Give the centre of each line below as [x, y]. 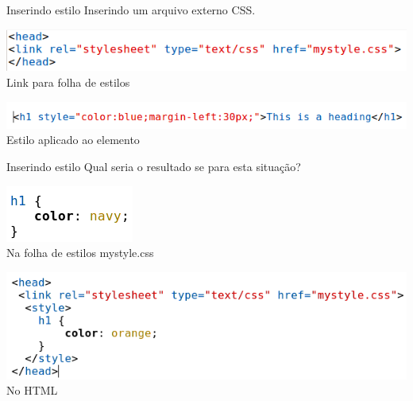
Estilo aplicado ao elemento [73, 140]
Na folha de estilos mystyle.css [80, 253]
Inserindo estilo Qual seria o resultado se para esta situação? [154, 167]
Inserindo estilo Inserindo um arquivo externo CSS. [131, 10]
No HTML [32, 390]
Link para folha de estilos [68, 82]
